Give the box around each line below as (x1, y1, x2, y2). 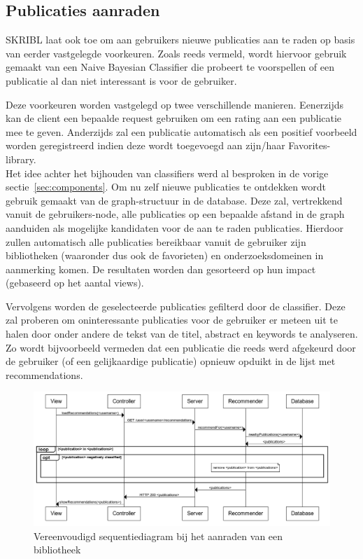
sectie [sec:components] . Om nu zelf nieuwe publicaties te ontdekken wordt (6, 179, 327, 194)
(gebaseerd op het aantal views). (6, 275, 144, 290)
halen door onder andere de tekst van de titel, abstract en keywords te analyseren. (6, 326, 358, 341)
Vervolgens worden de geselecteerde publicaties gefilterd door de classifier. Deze (6, 298, 346, 313)
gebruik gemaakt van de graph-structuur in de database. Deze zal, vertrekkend (6, 193, 343, 207)
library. (6, 151, 36, 166)
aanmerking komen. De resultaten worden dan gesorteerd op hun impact (6, 261, 316, 276)
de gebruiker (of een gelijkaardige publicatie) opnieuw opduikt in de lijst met (6, 354, 336, 368)
